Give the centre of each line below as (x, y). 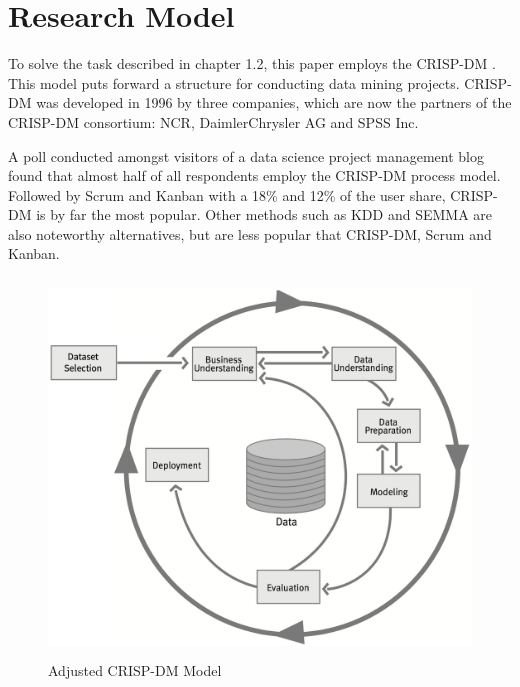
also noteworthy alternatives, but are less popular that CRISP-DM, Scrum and (250, 233)
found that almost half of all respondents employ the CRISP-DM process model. (254, 175)
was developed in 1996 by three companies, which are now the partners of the (274, 102)
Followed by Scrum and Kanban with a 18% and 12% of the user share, (227, 194)
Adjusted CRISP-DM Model (135, 669)
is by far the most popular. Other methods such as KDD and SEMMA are (264, 214)
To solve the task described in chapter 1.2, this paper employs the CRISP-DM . (252, 63)
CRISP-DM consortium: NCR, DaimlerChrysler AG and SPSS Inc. (213, 121)
